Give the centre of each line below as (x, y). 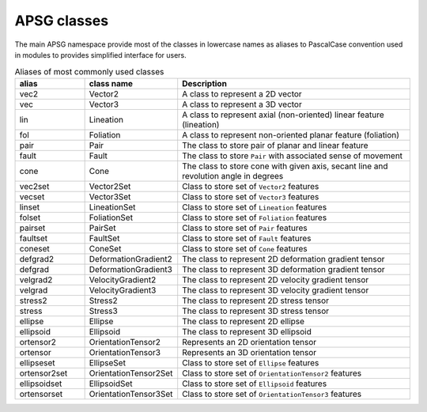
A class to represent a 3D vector (242, 104)
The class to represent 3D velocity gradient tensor (276, 290)
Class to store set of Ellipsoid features (255, 384)
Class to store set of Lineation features (255, 207)
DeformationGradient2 (131, 259)
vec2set (34, 186)
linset (29, 207)
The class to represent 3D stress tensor (256, 311)
